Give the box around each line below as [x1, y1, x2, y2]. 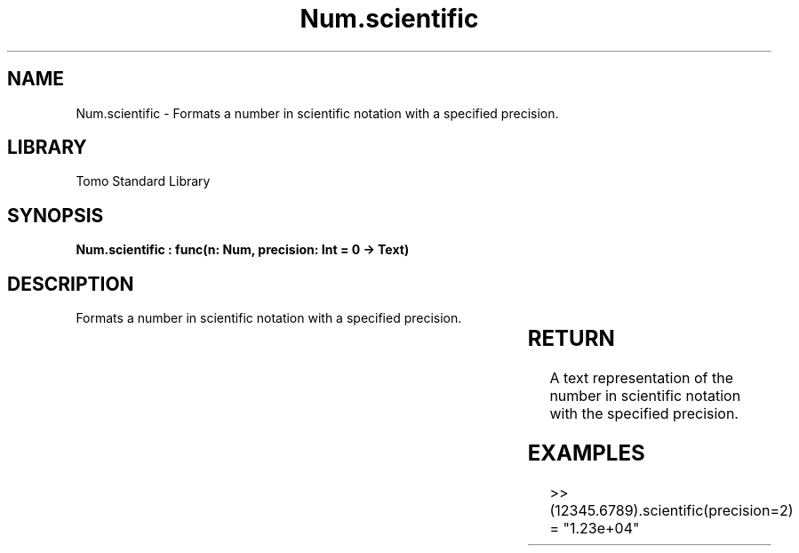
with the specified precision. [549, 405, 739, 423]
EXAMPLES [527, 439, 645, 466]
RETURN [527, 325, 615, 352]
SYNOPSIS [7, 204, 104, 227]
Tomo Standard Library [76, 173, 211, 189]
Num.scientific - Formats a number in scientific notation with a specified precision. [76, 105, 559, 121]
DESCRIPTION [7, 272, 134, 295]
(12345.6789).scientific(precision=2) [549, 501, 794, 519]
